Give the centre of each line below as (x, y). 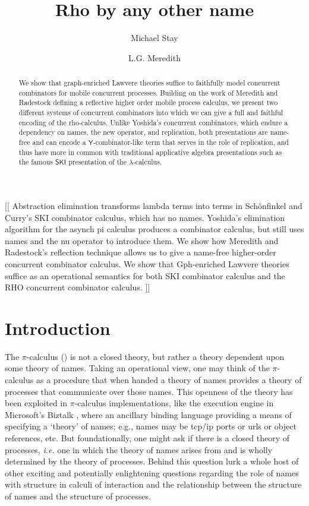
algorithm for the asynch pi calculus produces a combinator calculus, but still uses (154, 229)
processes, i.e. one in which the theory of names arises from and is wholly (139, 449)
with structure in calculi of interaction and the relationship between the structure (153, 484)
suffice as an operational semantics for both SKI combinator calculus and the (145, 275)
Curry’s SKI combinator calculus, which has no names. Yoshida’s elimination (145, 217)
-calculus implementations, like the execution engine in (174, 403)
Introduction (58, 328)
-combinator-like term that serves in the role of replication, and (191, 142)
